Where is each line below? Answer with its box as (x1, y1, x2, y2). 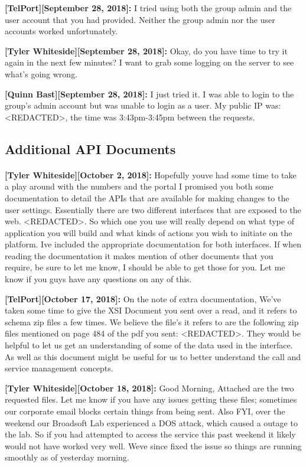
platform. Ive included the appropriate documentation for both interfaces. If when (5, 238, 301, 250)
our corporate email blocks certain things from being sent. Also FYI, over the (5, 405, 285, 417)
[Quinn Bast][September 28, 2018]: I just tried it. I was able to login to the (5, 87, 294, 100)
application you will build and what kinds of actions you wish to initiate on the (5, 226, 292, 239)
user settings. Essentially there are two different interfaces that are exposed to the (5, 203, 301, 215)
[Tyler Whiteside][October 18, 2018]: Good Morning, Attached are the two (5, 381, 294, 394)
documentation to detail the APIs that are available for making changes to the (5, 191, 289, 204)
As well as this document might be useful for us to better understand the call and (5, 350, 301, 363)
